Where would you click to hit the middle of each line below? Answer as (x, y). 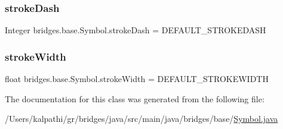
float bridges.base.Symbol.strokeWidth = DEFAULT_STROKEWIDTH (137, 79)
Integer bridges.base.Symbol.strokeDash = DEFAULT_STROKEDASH (136, 30)
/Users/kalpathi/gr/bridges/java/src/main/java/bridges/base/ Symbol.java (141, 119)
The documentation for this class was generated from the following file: (135, 98)
